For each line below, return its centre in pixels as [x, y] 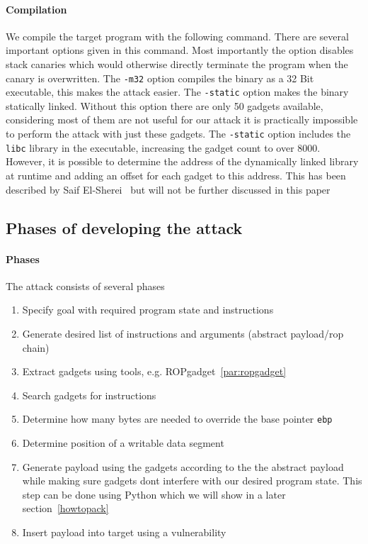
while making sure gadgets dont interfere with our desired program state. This [192, 481]
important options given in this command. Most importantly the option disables [180, 50]
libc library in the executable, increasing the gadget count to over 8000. [163, 147]
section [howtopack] [65, 508]
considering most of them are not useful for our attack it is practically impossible [182, 120]
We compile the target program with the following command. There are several [177, 36]
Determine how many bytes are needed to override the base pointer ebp [177, 419]
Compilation [36, 9]
